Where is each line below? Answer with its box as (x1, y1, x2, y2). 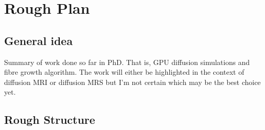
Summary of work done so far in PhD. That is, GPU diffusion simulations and (4, 56, 250, 67)
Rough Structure (4, 112, 95, 127)
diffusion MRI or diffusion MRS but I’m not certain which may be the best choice (4, 76, 261, 87)
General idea (4, 32, 73, 48)
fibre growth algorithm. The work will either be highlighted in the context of (4, 67, 245, 77)
